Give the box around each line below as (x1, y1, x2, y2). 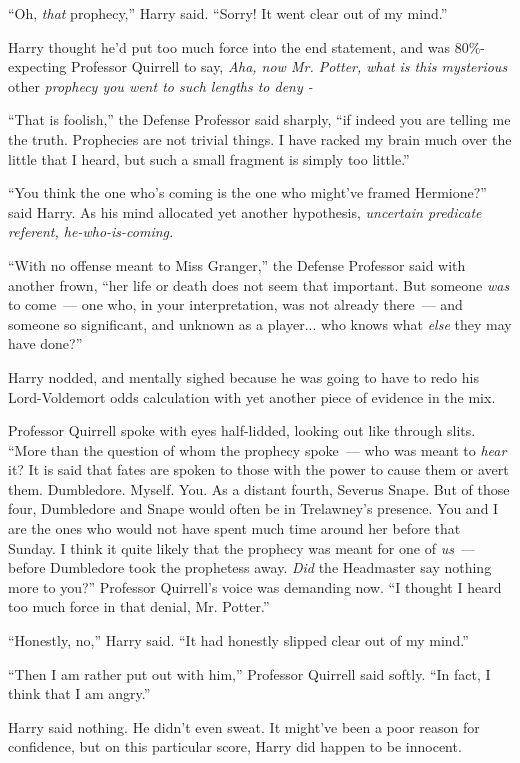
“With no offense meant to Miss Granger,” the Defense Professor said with (8, 254, 466, 275)
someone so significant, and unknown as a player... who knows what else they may (8, 313, 512, 334)
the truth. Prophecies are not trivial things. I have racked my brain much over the (8, 128, 512, 149)
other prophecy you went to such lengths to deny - (8, 75, 313, 96)
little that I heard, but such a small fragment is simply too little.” (8, 148, 410, 169)
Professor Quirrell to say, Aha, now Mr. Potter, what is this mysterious (70, 56, 508, 77)
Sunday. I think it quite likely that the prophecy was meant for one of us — (8, 537, 475, 558)
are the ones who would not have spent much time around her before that (8, 518, 461, 539)
